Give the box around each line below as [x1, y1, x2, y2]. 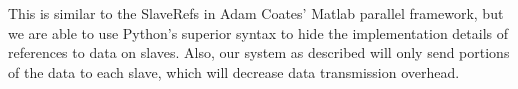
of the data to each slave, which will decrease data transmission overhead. [8, 61, 460, 82]
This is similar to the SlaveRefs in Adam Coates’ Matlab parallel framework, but [8, 3, 504, 23]
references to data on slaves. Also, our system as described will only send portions [8, 42, 510, 63]
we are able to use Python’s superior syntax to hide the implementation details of [8, 22, 509, 43]
